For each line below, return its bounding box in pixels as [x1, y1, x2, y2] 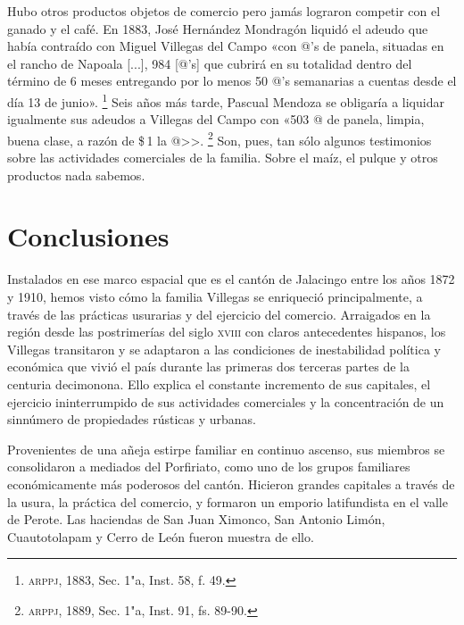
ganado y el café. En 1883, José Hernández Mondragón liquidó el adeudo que [7, 19, 428, 37]
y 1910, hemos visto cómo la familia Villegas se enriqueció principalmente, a [7, 287, 423, 305]
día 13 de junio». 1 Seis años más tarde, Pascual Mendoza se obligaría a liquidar [7, 89, 444, 111]
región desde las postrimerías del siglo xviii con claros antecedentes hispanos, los [7, 322, 446, 341]
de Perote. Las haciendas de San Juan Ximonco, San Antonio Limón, [7, 510, 385, 529]
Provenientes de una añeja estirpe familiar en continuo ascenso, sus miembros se [7, 439, 445, 458]
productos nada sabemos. [7, 165, 145, 184]
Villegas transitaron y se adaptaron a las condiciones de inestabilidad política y [7, 339, 441, 358]
